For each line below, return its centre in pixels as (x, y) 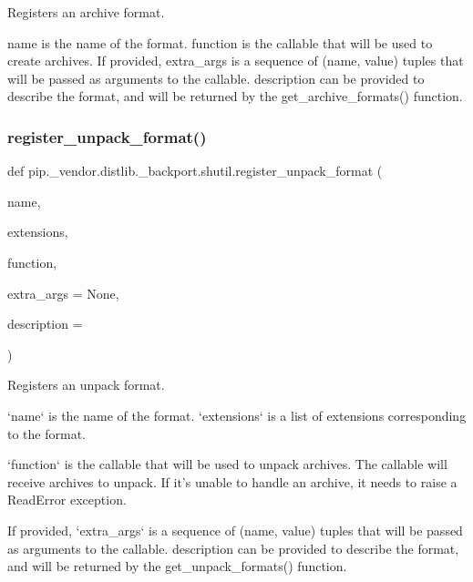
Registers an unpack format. (86, 385)
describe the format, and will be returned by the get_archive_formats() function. (235, 96)
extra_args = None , (63, 293)
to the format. (46, 433)
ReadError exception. (67, 500)
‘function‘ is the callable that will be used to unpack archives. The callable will (227, 464)
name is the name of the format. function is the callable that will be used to (220, 42)
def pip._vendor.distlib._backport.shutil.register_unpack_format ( (195, 171)
